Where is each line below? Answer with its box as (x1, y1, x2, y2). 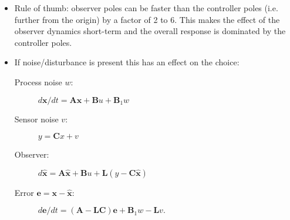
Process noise (14, 75, 62, 88)
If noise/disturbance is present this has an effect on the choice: (14, 56, 240, 68)
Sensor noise (14, 112, 59, 125)
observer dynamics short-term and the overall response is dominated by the (14, 25, 286, 37)
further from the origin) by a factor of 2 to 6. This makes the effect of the (14, 13, 280, 25)
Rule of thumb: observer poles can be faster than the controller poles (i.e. (14, 2, 278, 14)
